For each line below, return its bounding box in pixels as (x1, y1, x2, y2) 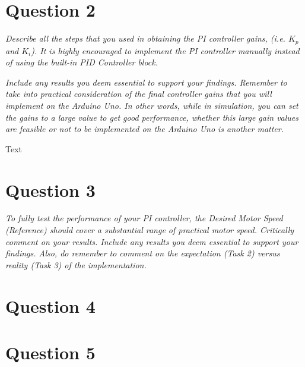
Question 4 (5, 293, 96, 318)
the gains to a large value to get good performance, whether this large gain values (5, 111, 298, 123)
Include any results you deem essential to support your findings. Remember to (5, 76, 287, 88)
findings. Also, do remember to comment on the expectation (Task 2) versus (5, 247, 280, 259)
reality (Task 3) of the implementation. (5, 258, 147, 271)
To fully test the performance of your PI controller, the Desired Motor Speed (5, 212, 283, 224)
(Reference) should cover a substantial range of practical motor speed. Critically (5, 224, 294, 236)
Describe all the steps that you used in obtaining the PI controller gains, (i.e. (5, 32, 285, 45)
